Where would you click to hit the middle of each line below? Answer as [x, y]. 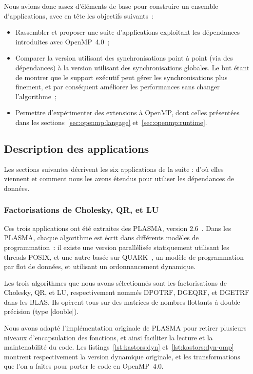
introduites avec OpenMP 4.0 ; [62, 41]
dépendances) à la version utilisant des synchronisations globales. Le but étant [132, 67]
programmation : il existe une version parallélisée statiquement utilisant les [117, 247]
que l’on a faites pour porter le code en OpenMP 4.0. [84, 366]
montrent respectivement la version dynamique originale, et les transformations [122, 356]
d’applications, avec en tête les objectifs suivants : [79, 15]
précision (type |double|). [41, 311]
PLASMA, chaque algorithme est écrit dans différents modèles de [101, 238]
